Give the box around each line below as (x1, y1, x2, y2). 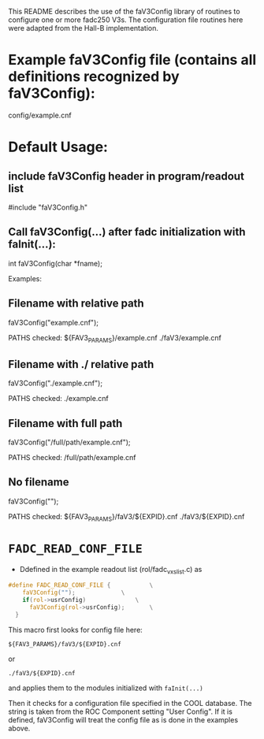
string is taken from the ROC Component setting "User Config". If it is (8, 707, 232, 716)
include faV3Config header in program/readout (8, 169, 244, 183)
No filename (8, 476, 69, 489)
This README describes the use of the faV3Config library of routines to (8, 7, 240, 16)
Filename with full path (8, 417, 123, 430)
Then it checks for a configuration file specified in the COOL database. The (8, 698, 252, 707)
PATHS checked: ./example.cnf (8, 394, 109, 403)
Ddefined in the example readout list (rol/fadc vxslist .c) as (19, 564, 203, 576)
